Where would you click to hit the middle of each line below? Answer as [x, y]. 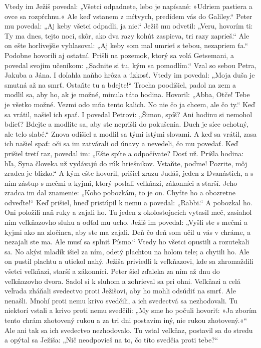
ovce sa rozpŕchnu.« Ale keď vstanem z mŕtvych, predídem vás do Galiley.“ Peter [128, 16]
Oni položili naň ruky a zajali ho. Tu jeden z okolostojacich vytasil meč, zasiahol [128, 212]
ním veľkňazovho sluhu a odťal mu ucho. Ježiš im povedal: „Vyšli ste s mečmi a [126, 222]
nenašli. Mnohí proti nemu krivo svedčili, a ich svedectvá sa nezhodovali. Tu [121, 300]
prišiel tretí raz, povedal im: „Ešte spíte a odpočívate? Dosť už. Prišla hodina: [124, 153]
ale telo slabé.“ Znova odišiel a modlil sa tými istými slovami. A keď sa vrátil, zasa [131, 133]
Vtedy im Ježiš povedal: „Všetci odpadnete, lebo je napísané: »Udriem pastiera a [128, 6]
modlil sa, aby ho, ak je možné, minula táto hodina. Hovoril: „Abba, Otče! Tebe [127, 94]
